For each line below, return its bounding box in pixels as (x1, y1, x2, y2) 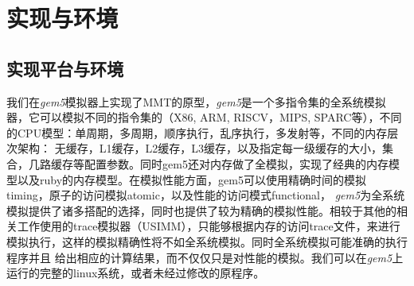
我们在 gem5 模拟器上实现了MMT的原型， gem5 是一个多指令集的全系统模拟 (6, 93, 386, 110)
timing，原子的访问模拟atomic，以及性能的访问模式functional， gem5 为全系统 (6, 187, 405, 203)
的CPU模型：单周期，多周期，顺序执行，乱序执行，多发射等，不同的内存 (6, 124, 388, 141)
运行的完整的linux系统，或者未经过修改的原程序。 (6, 265, 265, 281)
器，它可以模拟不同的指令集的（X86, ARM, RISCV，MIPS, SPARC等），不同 (6, 109, 402, 126)
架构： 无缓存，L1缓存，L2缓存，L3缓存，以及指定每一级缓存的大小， (17, 140, 382, 157)
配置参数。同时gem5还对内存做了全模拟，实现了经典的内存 (84, 155, 389, 172)
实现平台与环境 (6, 56, 123, 80)
